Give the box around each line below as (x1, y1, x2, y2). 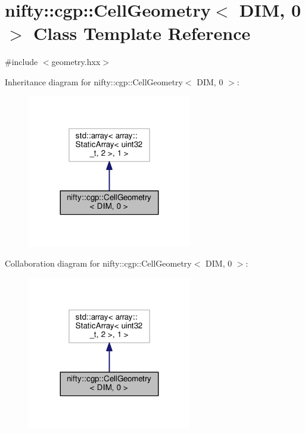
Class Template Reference (33, 21, 251, 45)
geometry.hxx (51, 55, 101, 68)
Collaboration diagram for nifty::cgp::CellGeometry (5, 257, 192, 270)
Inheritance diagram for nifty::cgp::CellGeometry (5, 75, 183, 88)
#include (5, 55, 38, 68)
